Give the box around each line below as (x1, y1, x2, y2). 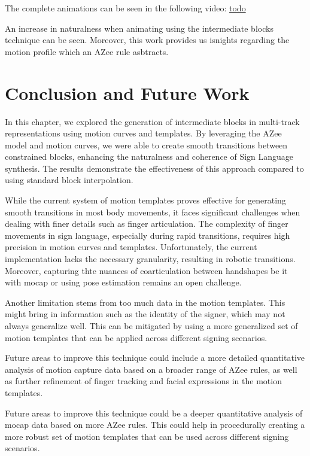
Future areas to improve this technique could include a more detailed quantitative (5, 351, 305, 364)
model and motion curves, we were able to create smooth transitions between (5, 138, 288, 151)
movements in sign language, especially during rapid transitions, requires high (5, 229, 290, 241)
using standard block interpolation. (5, 174, 133, 186)
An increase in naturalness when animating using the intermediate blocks (5, 22, 273, 34)
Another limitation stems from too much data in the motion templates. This (5, 296, 285, 308)
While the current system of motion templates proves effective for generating (5, 194, 286, 206)
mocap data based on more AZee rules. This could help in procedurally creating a (5, 418, 305, 431)
